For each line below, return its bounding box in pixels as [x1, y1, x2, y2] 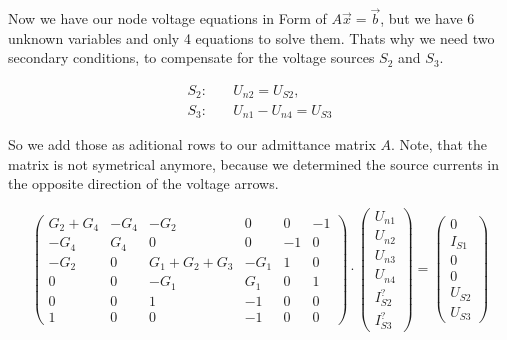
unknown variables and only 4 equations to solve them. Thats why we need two [8, 27, 495, 48]
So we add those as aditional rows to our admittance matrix [8, 133, 376, 154]
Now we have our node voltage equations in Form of [8, 8, 327, 29]
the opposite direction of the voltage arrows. [8, 173, 279, 194]
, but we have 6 [380, 8, 475, 29]
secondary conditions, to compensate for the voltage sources [8, 47, 375, 68]
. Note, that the [391, 133, 488, 154]
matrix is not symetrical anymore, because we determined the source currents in [8, 153, 499, 174]
